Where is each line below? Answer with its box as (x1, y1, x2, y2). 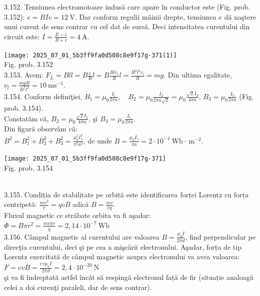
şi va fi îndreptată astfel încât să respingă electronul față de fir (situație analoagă (4, 271, 253, 282)
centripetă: (4, 199, 37, 209)
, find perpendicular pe (185, 231, 256, 242)
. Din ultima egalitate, (163, 69, 232, 80)
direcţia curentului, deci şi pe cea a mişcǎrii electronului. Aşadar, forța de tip (4, 241, 242, 252)
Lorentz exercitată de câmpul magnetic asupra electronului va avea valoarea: (4, 251, 240, 262)
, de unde (83, 135, 112, 145)
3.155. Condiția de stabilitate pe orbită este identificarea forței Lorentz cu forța (4, 189, 249, 199)
